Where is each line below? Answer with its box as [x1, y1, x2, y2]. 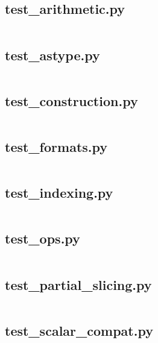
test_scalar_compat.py [5, 321, 153, 339]
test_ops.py [5, 229, 80, 248]
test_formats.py [5, 137, 107, 156]
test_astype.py [5, 45, 100, 64]
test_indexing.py [5, 183, 113, 202]
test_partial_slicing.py [5, 275, 152, 294]
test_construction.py [5, 91, 138, 110]
